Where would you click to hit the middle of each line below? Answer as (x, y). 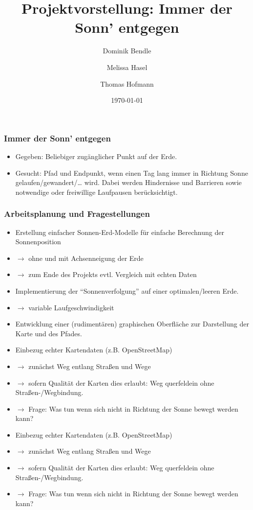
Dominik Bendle (127, 51)
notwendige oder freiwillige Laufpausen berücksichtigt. (96, 192)
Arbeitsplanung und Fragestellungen (77, 214)
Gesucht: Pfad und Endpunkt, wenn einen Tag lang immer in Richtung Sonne (132, 173)
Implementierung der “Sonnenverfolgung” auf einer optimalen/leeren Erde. (127, 290)
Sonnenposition (38, 242)
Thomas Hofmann (127, 83)
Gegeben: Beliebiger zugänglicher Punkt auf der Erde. (96, 156)
